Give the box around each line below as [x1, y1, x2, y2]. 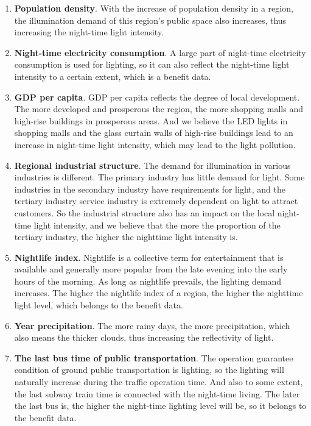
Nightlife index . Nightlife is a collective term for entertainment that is [14, 250, 284, 263]
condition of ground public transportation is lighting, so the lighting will [14, 363, 284, 376]
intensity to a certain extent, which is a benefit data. [14, 69, 211, 82]
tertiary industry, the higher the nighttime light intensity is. [14, 230, 238, 243]
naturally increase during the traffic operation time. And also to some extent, [14, 375, 303, 388]
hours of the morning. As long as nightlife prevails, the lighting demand [14, 274, 282, 287]
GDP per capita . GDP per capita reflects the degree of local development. [14, 90, 300, 103]
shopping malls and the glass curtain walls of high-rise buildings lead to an [14, 126, 293, 139]
